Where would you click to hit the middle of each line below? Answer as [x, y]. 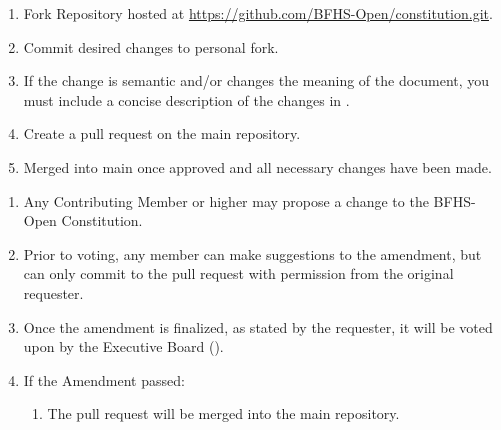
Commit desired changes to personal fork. [151, 46]
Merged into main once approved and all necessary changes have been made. [257, 166]
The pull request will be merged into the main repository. [223, 413]
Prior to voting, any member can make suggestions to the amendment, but [252, 253]
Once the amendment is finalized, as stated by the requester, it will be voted [258, 326]
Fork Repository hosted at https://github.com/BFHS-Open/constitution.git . [258, 13]
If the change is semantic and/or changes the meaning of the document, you [256, 80]
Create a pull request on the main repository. [162, 133]
